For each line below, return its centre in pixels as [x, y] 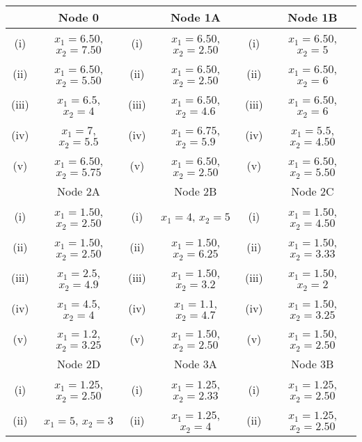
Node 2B [196, 191]
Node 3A [196, 364]
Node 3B [313, 364]
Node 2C [313, 191]
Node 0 [78, 17]
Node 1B [313, 17]
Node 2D [78, 364]
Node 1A [195, 17]
